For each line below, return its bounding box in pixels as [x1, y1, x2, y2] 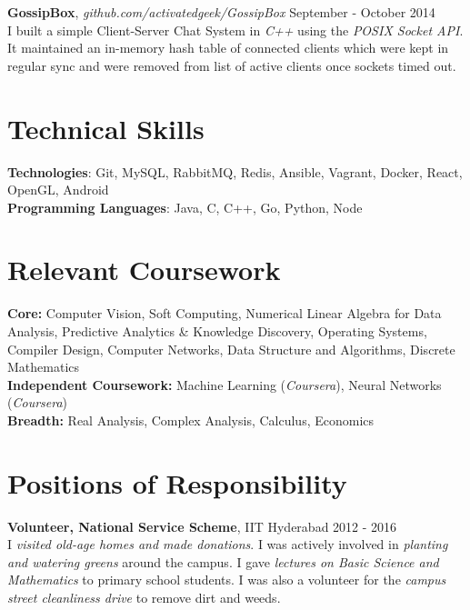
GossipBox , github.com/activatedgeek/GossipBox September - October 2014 [7, 3, 435, 21]
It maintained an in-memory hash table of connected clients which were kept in [7, 38, 449, 57]
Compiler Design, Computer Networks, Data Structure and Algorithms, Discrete [7, 339, 455, 358]
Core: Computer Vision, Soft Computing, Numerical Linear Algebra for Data [7, 304, 442, 323]
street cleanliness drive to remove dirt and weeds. [7, 588, 281, 607]
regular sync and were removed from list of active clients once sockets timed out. [7, 55, 456, 75]
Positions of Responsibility [7, 464, 347, 501]
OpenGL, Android [7, 180, 109, 199]
